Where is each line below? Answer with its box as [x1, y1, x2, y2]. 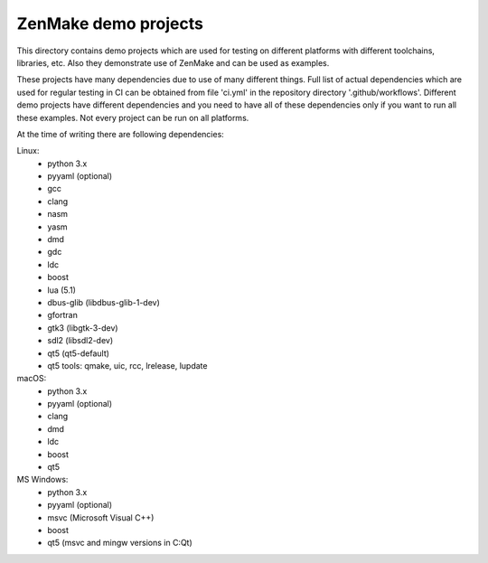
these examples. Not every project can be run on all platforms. [16, 112, 249, 123]
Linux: [16, 145, 40, 156]
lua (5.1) [47, 285, 77, 296]
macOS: [16, 373, 47, 384]
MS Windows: [16, 474, 69, 485]
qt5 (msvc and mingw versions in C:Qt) [47, 538, 193, 549]
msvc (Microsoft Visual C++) [47, 511, 155, 523]
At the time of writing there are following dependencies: [16, 128, 225, 139]
